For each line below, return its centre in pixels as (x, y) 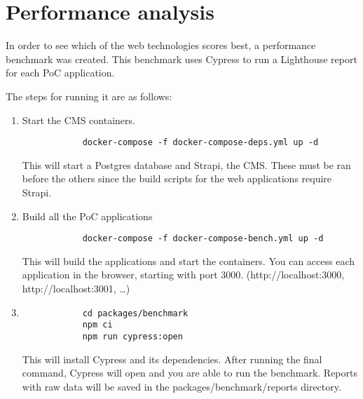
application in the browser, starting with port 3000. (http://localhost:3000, (183, 275)
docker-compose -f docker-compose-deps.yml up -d (200, 143)
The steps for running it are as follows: (89, 96)
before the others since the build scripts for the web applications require (177, 178)
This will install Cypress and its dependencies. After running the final (172, 359)
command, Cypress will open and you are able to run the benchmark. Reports (190, 373)
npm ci (97, 325)
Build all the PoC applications (87, 216)
